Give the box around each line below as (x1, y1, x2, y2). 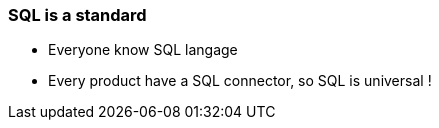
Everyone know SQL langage (48, 41, 238, 59)
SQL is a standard (8, 5, 147, 25)
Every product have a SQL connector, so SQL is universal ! (48, 72, 432, 90)
